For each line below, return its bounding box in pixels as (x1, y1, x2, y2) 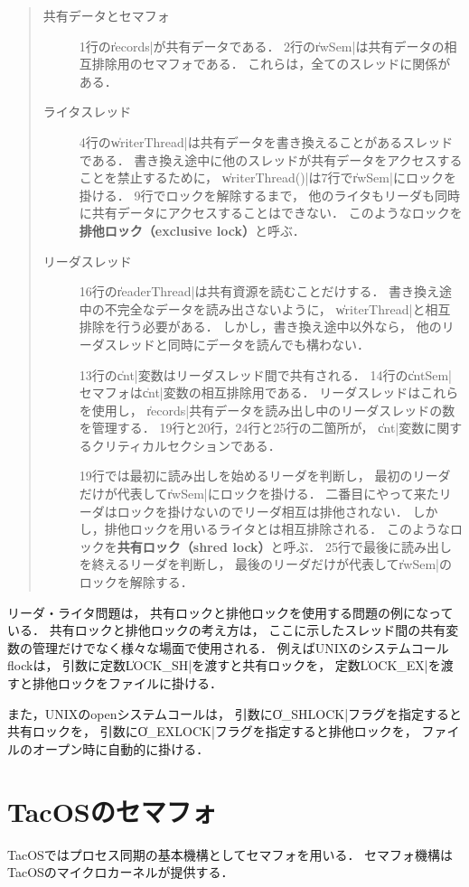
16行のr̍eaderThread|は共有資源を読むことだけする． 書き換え (79, 282, 440, 301)
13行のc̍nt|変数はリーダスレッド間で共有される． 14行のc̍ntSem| (79, 365, 453, 384)
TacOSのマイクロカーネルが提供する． (7, 863, 234, 882)
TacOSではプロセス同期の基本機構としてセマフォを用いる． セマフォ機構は (7, 845, 454, 864)
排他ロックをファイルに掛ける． (32, 674, 222, 692)
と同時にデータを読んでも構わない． (155, 334, 371, 353)
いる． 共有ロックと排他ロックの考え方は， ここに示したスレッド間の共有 (7, 621, 446, 640)
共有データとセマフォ (42, 6, 170, 24)
